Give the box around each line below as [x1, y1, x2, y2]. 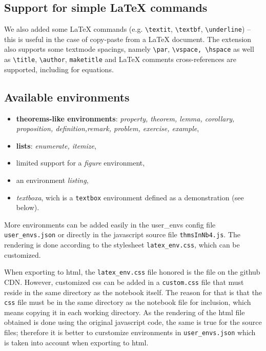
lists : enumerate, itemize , [16, 140, 96, 151]
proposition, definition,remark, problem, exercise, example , [16, 123, 199, 134]
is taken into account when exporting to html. [4, 337, 149, 347]
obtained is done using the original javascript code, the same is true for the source [4, 317, 262, 327]
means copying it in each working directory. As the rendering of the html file [4, 306, 245, 317]
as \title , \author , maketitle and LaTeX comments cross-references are [4, 54, 236, 65]
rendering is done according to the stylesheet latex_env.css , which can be [4, 239, 240, 250]
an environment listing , [16, 174, 89, 185]
